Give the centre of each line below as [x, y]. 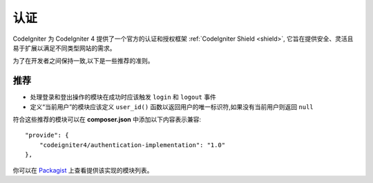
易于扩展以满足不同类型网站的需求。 [64, 48]
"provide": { [47, 135]
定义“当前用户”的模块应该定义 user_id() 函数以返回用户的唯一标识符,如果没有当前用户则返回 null [172, 106]
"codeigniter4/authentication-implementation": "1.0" [132, 145]
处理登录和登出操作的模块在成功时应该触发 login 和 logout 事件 [123, 97]
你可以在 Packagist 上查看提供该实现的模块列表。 [83, 170]
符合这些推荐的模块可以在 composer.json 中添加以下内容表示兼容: [107, 119]
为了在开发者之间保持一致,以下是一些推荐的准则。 [84, 61]
